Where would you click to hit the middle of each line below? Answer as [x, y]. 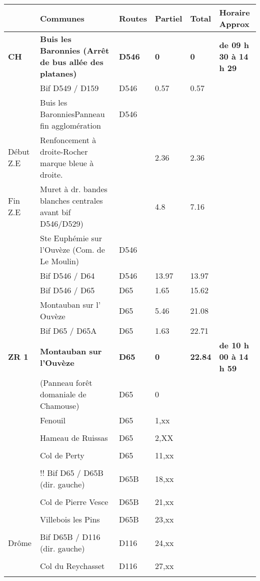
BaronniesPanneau [72, 114]
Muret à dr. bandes [74, 189]
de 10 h [234, 345]
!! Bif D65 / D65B [72, 473]
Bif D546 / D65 [67, 290]
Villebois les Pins [70, 519]
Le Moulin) [60, 261]
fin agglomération [70, 125]
